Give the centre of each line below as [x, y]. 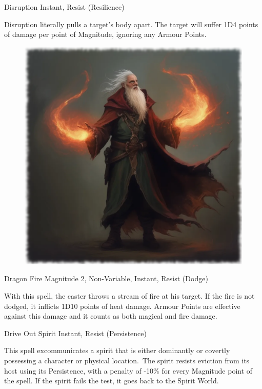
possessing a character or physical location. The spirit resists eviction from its [127, 360]
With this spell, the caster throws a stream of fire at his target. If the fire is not [129, 295]
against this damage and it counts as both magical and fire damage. [111, 316]
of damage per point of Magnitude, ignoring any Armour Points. [105, 34]
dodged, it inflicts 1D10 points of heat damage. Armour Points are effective [122, 306]
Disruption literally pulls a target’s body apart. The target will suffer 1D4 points [131, 24]
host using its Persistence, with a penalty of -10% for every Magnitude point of [128, 370]
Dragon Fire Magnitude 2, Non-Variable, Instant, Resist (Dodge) [106, 278]
